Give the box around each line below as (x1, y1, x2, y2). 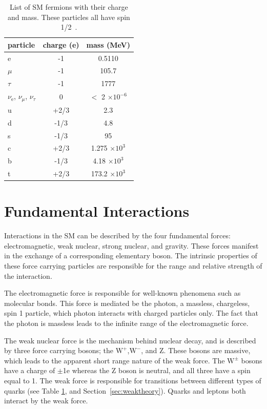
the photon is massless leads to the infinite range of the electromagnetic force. (4, 318, 249, 329)
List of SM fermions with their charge (10, 2, 128, 12)
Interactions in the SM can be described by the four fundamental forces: (4, 230, 231, 241)
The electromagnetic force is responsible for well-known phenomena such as (4, 288, 241, 298)
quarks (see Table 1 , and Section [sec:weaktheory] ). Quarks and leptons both (4, 385, 246, 396)
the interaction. (4, 270, 52, 281)
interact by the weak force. (4, 395, 88, 406)
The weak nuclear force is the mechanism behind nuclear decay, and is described (4, 335, 256, 345)
